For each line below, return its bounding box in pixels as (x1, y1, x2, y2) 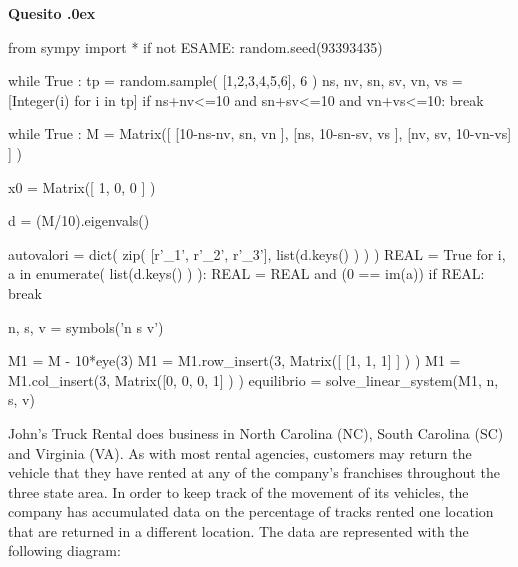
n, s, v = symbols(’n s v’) (8, 316, 164, 337)
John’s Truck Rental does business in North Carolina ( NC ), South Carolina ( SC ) (8, 422, 504, 443)
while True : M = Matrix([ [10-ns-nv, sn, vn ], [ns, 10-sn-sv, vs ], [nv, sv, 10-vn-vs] (8, 123, 512, 144)
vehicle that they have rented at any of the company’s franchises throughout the (8, 462, 500, 483)
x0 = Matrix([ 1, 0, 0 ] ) (8, 176, 156, 197)
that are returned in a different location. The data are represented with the (8, 520, 469, 541)
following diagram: (8, 540, 121, 561)
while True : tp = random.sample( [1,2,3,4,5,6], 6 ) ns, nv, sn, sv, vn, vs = (8, 70, 463, 91)
